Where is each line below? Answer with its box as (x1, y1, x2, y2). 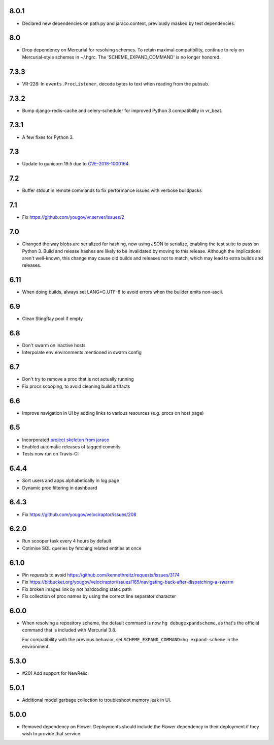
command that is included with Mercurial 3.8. (22, 627, 117, 633)
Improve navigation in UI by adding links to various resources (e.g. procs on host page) (22, 410, 204, 416)
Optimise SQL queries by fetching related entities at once (22, 545, 142, 551)
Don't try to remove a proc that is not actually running (22, 376, 134, 382)
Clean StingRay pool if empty (22, 316, 83, 322)
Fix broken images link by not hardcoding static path (22, 586, 132, 592)
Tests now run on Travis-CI (22, 451, 79, 457)
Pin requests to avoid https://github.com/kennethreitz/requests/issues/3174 (22, 571, 180, 578)
